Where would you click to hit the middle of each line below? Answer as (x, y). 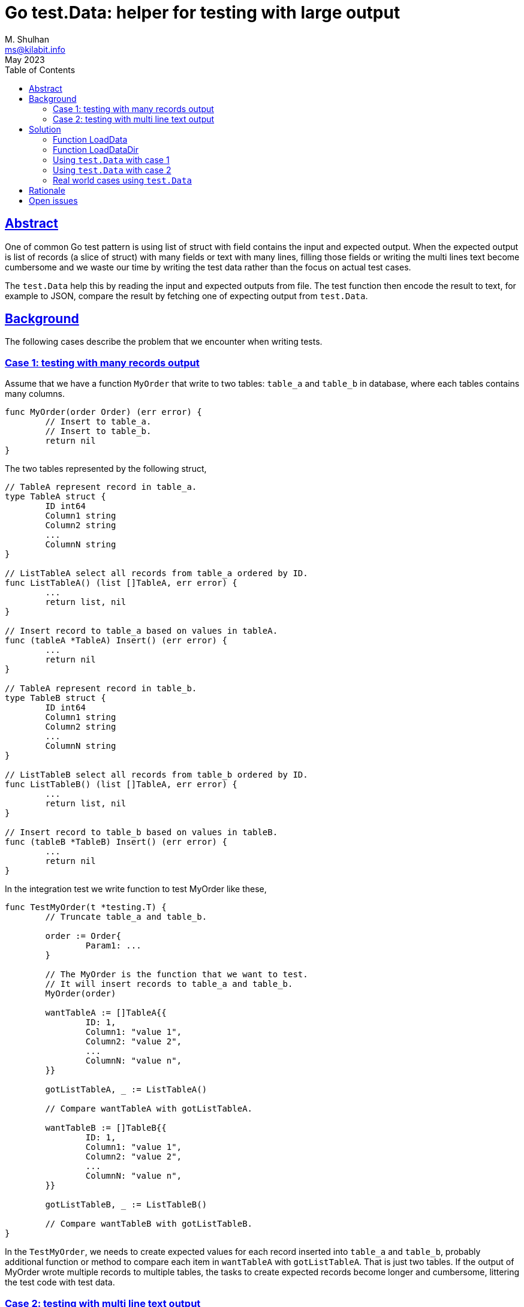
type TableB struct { (55, 698)
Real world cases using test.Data (122, 180)
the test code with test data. (60, 1282)
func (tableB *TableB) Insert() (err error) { (116, 842)
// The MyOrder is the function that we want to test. (177, 975)
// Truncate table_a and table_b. (126, 917)
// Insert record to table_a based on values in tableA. (141, 631)
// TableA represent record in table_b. (101, 689)
